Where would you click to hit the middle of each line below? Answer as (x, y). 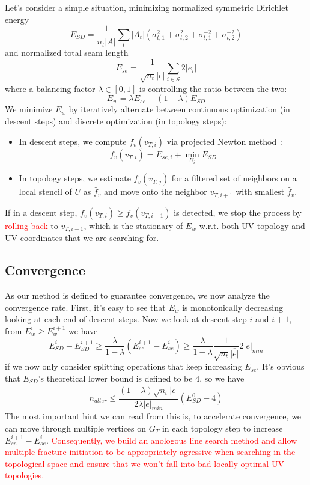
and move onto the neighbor (155, 191)
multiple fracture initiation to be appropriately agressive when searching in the (150, 452)
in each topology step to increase (222, 428)
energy (17, 19)
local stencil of (45, 191)
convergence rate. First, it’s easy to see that (85, 307)
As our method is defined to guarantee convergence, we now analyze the (137, 295)
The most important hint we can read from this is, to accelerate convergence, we (153, 416)
